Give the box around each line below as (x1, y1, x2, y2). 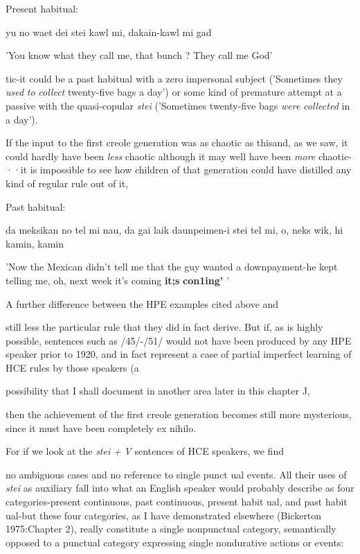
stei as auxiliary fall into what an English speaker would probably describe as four (6, 481, 354, 495)
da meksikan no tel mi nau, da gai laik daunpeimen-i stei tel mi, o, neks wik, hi (6, 223, 343, 237)
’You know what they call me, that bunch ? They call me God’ (6, 48, 273, 62)
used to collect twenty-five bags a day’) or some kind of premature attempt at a (6, 85, 342, 99)
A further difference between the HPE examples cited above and (6, 296, 279, 311)
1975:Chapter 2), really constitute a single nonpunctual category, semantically (6, 521, 336, 536)
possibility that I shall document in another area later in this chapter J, (6, 383, 310, 398)
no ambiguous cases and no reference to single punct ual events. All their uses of (6, 467, 347, 481)
